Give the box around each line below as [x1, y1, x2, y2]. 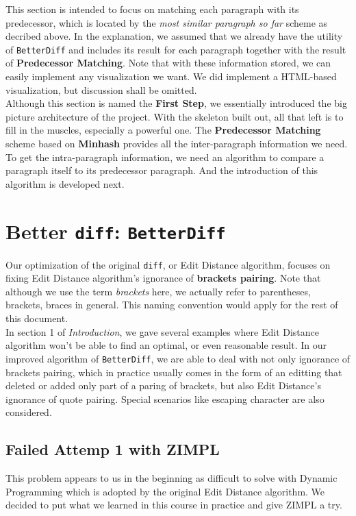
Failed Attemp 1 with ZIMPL [5, 439, 220, 460]
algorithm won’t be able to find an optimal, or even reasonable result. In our [5, 338, 327, 352]
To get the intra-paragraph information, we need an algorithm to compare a [5, 149, 325, 164]
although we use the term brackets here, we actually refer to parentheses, [5, 284, 311, 298]
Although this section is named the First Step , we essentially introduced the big [5, 96, 347, 110]
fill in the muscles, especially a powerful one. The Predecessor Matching [5, 123, 321, 137]
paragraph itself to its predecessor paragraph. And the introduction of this [5, 163, 318, 177]
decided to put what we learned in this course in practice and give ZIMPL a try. [5, 497, 342, 512]
